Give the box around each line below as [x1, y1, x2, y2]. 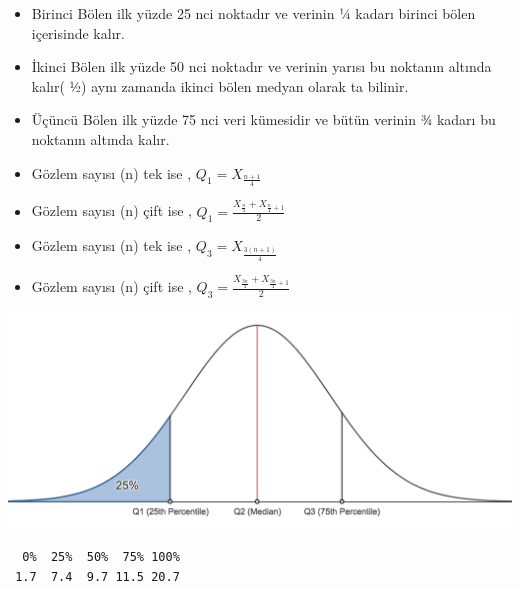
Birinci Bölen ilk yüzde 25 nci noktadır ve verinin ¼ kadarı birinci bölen [31, 3, 476, 23]
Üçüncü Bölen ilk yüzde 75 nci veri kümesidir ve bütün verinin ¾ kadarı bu [31, 109, 496, 130]
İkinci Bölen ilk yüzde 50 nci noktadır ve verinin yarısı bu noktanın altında [31, 56, 492, 77]
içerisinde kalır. [31, 22, 125, 43]
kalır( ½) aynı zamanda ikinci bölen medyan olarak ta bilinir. [31, 75, 409, 96]
